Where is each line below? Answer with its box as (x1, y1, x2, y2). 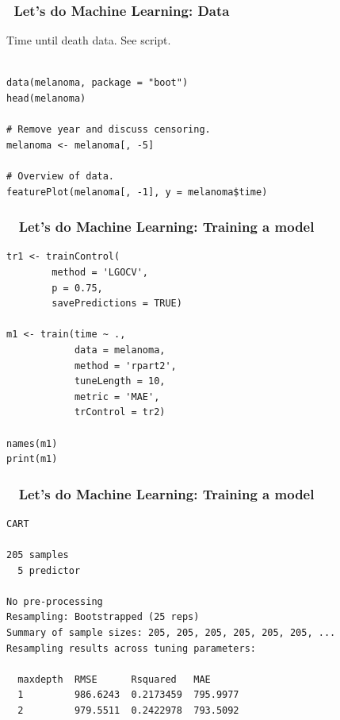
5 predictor (17, 564, 81, 576)
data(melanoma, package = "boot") (6, 77, 189, 89)
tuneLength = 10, (74, 375, 166, 387)
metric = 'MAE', (74, 391, 160, 402)
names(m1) (6, 437, 58, 449)
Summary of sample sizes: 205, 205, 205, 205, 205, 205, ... (6, 627, 336, 639)
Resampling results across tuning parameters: (6, 642, 256, 654)
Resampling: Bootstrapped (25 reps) (6, 611, 200, 623)
